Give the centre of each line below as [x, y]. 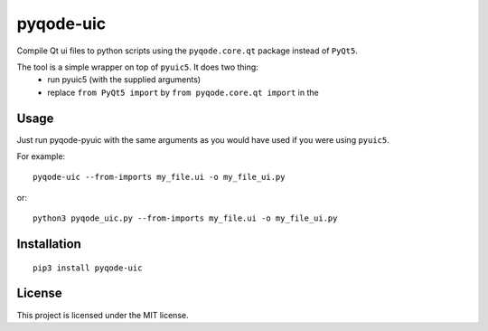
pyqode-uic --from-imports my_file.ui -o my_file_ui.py [159, 177]
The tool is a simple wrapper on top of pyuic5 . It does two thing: [138, 67]
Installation [49, 244]
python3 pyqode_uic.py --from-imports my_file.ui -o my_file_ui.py [185, 218]
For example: [41, 156]
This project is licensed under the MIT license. [103, 315]
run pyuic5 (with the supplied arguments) [124, 80]
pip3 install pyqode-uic [88, 268]
